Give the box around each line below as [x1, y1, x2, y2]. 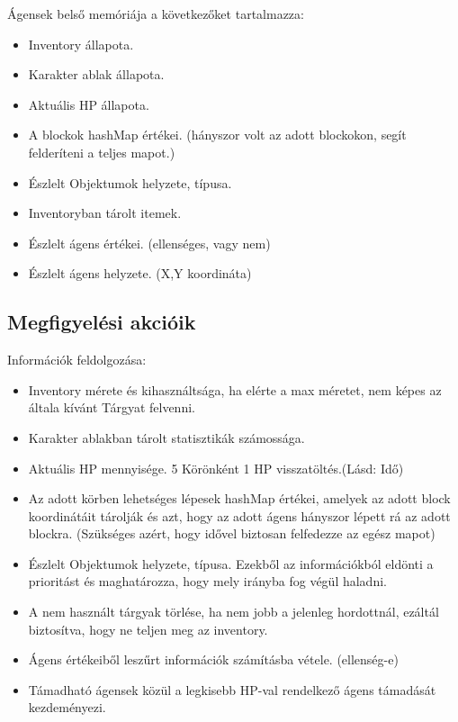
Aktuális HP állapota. [28, 95, 149, 113]
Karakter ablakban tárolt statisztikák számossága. [28, 428, 305, 447]
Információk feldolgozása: [7, 350, 147, 369]
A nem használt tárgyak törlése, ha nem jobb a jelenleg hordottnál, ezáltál [28, 602, 439, 621]
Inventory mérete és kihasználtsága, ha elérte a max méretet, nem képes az [28, 380, 442, 399]
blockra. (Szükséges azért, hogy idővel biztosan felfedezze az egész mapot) [28, 524, 436, 543]
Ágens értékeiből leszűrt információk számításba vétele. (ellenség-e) [28, 650, 399, 669]
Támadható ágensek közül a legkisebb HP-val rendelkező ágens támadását [28, 680, 436, 699]
